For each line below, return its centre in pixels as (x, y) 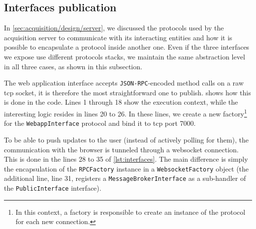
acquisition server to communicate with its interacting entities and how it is (118, 37)
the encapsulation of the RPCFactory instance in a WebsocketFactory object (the (127, 168)
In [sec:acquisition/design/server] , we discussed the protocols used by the (114, 28)
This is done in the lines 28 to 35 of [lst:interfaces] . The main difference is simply (126, 159)
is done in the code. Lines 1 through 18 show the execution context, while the (121, 102)
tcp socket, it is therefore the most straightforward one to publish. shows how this (128, 92)
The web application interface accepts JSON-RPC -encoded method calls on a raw (124, 83)
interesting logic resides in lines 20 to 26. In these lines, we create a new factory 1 (126, 113)
